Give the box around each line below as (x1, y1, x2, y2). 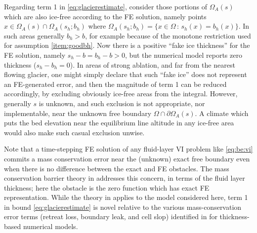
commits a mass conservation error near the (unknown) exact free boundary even (4, 153, 250, 163)
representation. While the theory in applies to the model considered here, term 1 (4, 192, 248, 202)
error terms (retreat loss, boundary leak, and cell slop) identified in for (4, 211, 217, 222)
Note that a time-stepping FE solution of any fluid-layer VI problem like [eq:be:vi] (4, 144, 253, 154)
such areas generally (4, 30, 65, 40)
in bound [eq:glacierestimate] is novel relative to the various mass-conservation (4, 201, 242, 212)
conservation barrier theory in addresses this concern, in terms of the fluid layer (4, 173, 245, 183)
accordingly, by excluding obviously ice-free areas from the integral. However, (4, 88, 238, 99)
